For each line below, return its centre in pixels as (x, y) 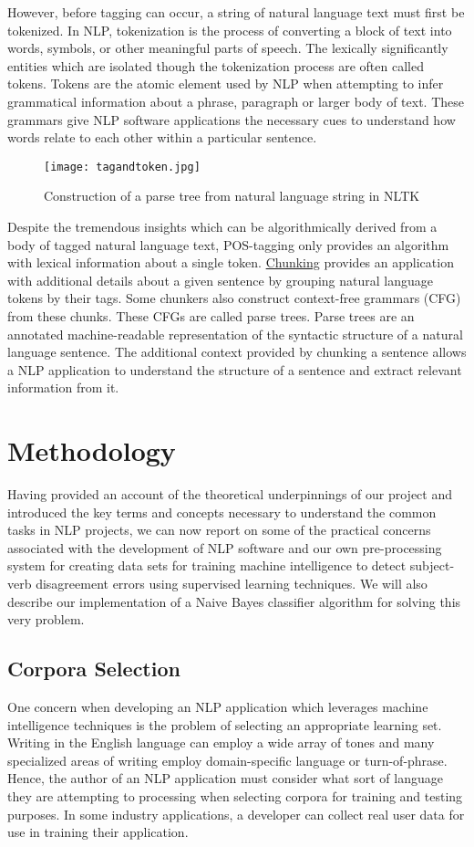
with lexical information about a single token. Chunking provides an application (231, 262)
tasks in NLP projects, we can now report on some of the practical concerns (219, 530)
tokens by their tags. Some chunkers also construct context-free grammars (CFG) (234, 298)
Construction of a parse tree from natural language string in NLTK (232, 196)
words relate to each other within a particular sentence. (162, 137)
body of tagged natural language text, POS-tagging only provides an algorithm (228, 244)
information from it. (63, 387)
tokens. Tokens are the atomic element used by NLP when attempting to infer (226, 84)
